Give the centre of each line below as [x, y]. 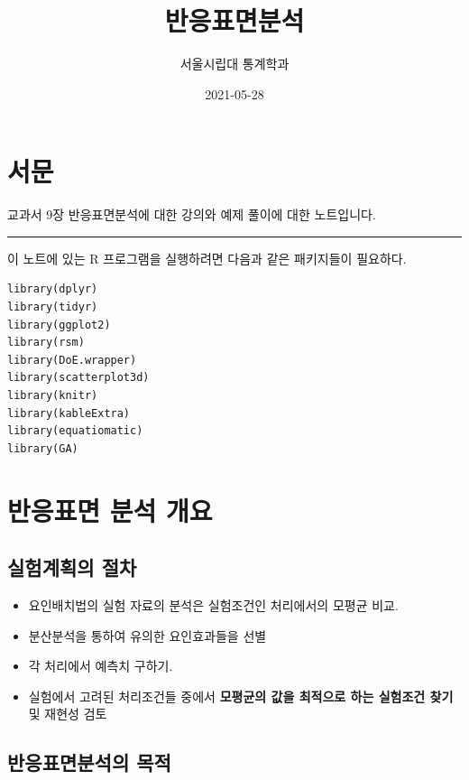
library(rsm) [46, 343]
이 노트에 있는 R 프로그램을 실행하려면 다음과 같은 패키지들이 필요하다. [207, 258]
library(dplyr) [53, 289]
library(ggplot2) [59, 325]
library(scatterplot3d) [78, 378]
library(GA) [43, 448]
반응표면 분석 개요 [110, 510]
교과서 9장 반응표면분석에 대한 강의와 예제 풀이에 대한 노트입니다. [192, 214]
